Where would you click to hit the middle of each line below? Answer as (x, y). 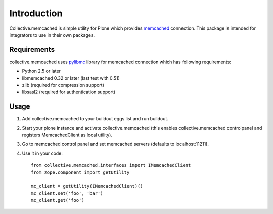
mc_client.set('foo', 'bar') (67, 193)
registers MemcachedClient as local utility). (67, 135)
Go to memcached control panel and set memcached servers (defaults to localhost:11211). (116, 144)
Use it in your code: (42, 153)
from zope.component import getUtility (80, 172)
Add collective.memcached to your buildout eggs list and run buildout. (95, 119)
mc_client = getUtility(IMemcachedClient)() (87, 186)
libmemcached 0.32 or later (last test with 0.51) (71, 78)
